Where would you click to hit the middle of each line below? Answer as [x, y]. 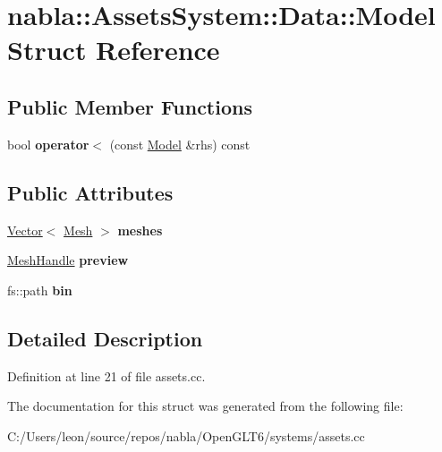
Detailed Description [105, 338]
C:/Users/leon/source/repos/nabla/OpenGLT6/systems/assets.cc [186, 435]
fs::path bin [40, 290]
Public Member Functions [130, 106]
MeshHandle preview [68, 260]
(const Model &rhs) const [180, 144]
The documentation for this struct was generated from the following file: [205, 406]
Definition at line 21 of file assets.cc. [106, 375]
